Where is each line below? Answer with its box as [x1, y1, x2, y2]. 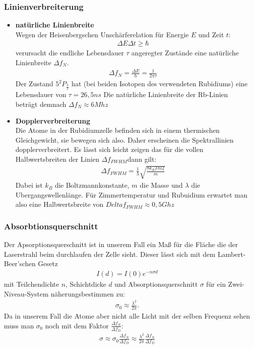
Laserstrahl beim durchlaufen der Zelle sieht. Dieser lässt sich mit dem [4, 249, 215, 259]
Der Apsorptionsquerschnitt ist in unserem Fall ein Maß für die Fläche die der [4, 239, 238, 249]
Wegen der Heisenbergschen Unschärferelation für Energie [15, 29, 189, 39]
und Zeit [198, 29, 224, 39]
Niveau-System [4, 288, 49, 298]
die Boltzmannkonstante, [55, 180, 130, 190]
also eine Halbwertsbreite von [15, 199, 104, 209]
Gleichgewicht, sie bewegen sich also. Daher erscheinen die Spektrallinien [15, 134, 234, 145]
